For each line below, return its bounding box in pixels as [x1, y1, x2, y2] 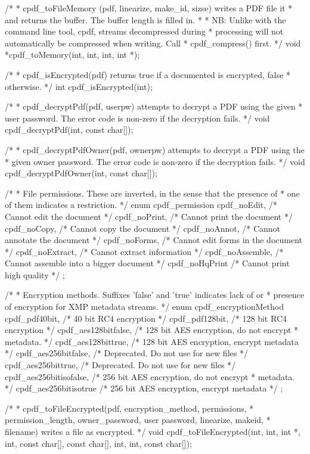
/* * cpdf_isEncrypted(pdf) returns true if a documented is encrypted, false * [5, 68, 291, 80]
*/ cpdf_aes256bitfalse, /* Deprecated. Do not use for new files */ [5, 347, 248, 359]
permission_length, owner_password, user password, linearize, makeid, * [5, 413, 271, 426]
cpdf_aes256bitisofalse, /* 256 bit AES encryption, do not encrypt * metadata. [5, 370, 295, 383]
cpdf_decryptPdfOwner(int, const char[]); [5, 167, 157, 179]
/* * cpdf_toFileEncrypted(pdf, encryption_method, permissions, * [5, 402, 254, 414]
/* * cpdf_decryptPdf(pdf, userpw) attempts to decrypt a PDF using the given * [5, 100, 303, 113]
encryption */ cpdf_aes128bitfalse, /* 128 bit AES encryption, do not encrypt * [5, 324, 299, 336]
